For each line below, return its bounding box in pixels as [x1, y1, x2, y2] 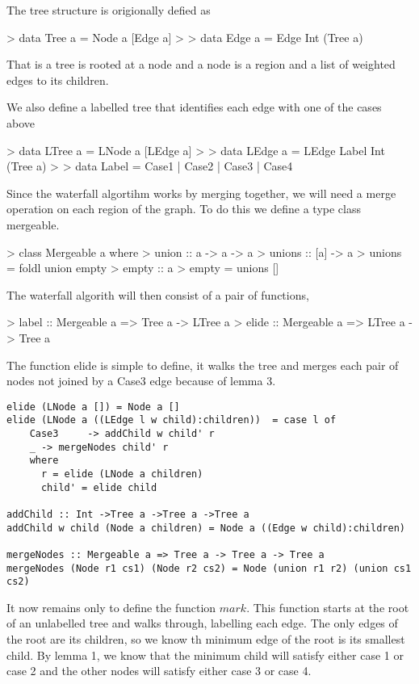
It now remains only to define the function [6, 598, 216, 615]
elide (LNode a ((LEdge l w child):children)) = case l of [6, 414, 337, 426]
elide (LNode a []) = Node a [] [6, 401, 180, 413]
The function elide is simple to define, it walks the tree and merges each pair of [6, 356, 399, 373]
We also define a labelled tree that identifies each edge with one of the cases [6, 99, 382, 115]
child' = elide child [40, 481, 157, 493]
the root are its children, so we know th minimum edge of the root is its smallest [6, 631, 405, 648]
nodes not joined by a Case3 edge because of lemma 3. [6, 372, 276, 389]
